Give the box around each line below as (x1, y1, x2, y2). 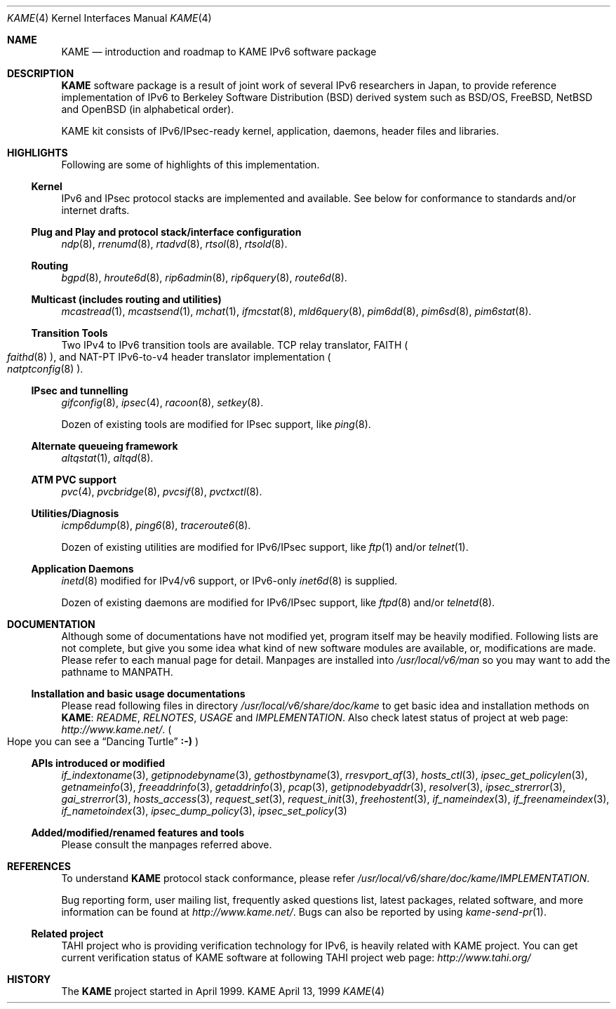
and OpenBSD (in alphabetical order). (61, 103, 234, 115)
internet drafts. (61, 204, 130, 216)
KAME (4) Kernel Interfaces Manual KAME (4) (7, 12, 212, 24)
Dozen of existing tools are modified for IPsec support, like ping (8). (61, 418, 371, 430)
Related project (31, 928, 104, 940)
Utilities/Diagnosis (31, 507, 119, 519)
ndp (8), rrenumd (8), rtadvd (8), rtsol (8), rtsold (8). (61, 238, 288, 250)
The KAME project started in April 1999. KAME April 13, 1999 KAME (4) (61, 985, 385, 997)
